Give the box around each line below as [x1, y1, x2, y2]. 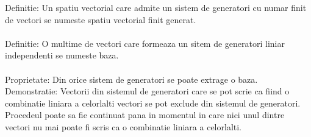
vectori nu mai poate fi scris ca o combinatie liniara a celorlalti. [5, 120, 242, 133]
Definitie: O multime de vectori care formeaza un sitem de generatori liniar [5, 37, 285, 49]
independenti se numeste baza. [5, 49, 119, 61]
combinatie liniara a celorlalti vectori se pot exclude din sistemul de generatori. [5, 96, 301, 109]
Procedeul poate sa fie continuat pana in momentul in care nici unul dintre [5, 108, 285, 121]
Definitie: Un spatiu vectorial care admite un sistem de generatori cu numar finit [5, 1, 307, 13]
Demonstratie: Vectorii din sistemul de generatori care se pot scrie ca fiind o [5, 85, 290, 97]
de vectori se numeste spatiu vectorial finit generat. [5, 13, 196, 26]
